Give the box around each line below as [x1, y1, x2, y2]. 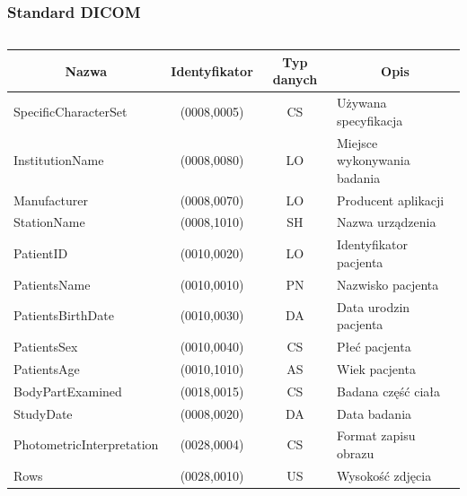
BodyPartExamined [13, 381, 122, 400]
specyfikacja [337, 110, 403, 129]
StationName [13, 213, 85, 231]
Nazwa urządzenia [337, 213, 436, 231]
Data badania [337, 404, 412, 422]
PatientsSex [13, 337, 78, 356]
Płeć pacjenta [337, 337, 411, 356]
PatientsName [13, 274, 91, 293]
